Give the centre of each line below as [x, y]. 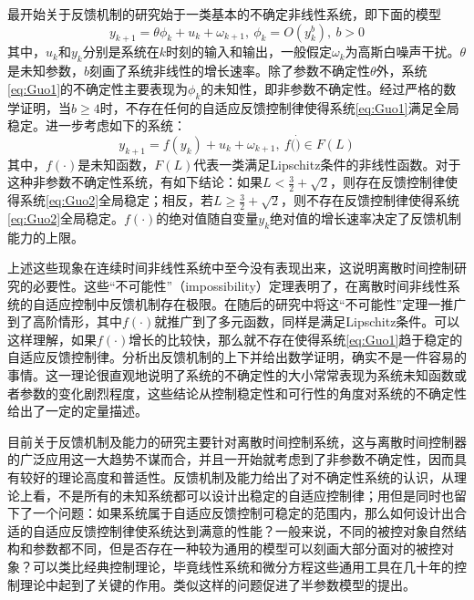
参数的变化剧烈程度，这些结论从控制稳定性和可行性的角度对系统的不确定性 [243, 393]
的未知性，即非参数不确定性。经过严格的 [322, 88]
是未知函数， [116, 164]
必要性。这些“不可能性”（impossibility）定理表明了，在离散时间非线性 [240, 286]
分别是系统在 [121, 52]
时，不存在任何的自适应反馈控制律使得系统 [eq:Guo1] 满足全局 [279, 107]
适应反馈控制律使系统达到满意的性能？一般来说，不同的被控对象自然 [249, 530]
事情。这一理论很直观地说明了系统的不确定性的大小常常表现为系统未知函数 [231, 374]
